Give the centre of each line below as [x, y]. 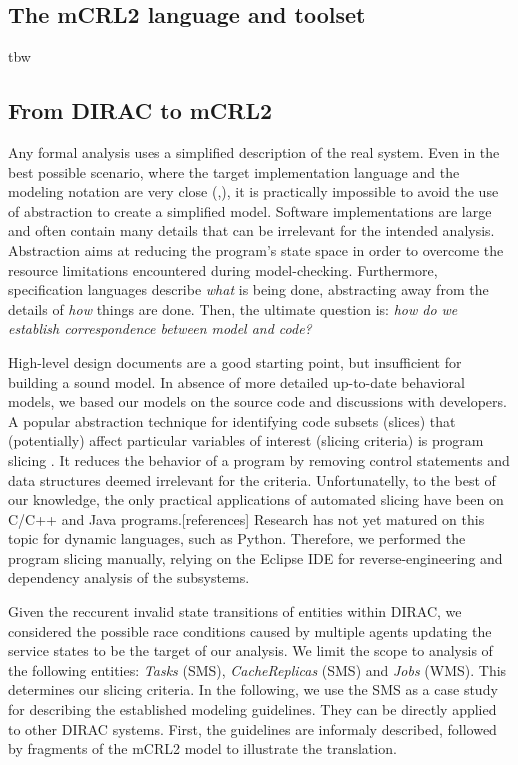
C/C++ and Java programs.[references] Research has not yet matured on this [246, 518]
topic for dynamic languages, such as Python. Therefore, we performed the [237, 538]
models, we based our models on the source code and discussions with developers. [257, 401]
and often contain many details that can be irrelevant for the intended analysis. [251, 230]
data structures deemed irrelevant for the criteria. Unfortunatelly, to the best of [252, 479]
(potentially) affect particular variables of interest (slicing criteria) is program [246, 440]
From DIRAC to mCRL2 [140, 110]
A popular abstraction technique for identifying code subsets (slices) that [232, 420]
